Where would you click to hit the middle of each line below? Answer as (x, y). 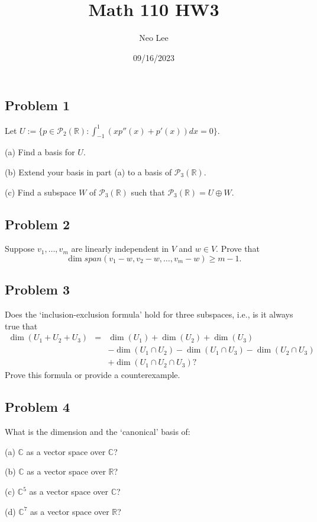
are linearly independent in (120, 249)
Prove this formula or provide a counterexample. (93, 375)
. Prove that (238, 249)
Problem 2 (37, 224)
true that (21, 326)
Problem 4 (37, 407)
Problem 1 (37, 105)
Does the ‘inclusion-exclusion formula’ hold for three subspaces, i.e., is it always (149, 314)
